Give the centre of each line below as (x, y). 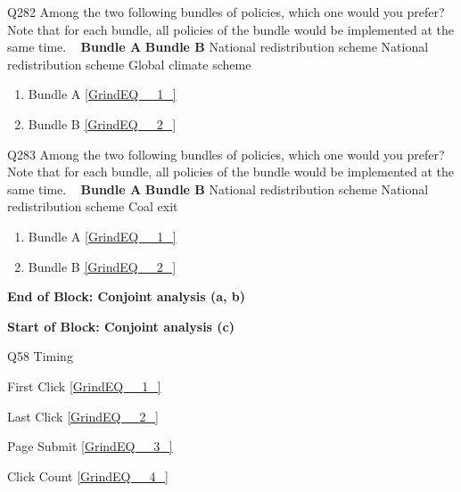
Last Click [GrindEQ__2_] (83, 416)
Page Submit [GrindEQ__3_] (90, 446)
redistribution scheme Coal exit (93, 206)
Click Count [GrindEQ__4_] (88, 476)
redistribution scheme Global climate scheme (129, 64)
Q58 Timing (40, 356)
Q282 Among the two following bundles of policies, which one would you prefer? (226, 12)
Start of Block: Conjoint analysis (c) (121, 326)
